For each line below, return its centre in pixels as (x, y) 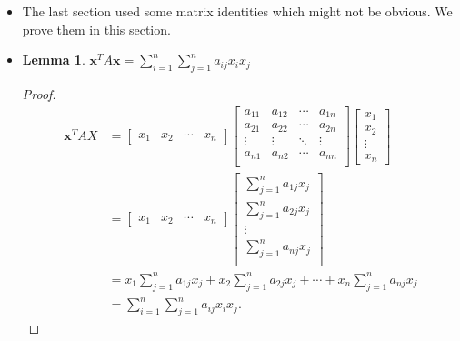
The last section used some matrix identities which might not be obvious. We (237, 11)
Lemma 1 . (54, 60)
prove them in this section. (96, 29)
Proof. (39, 93)
